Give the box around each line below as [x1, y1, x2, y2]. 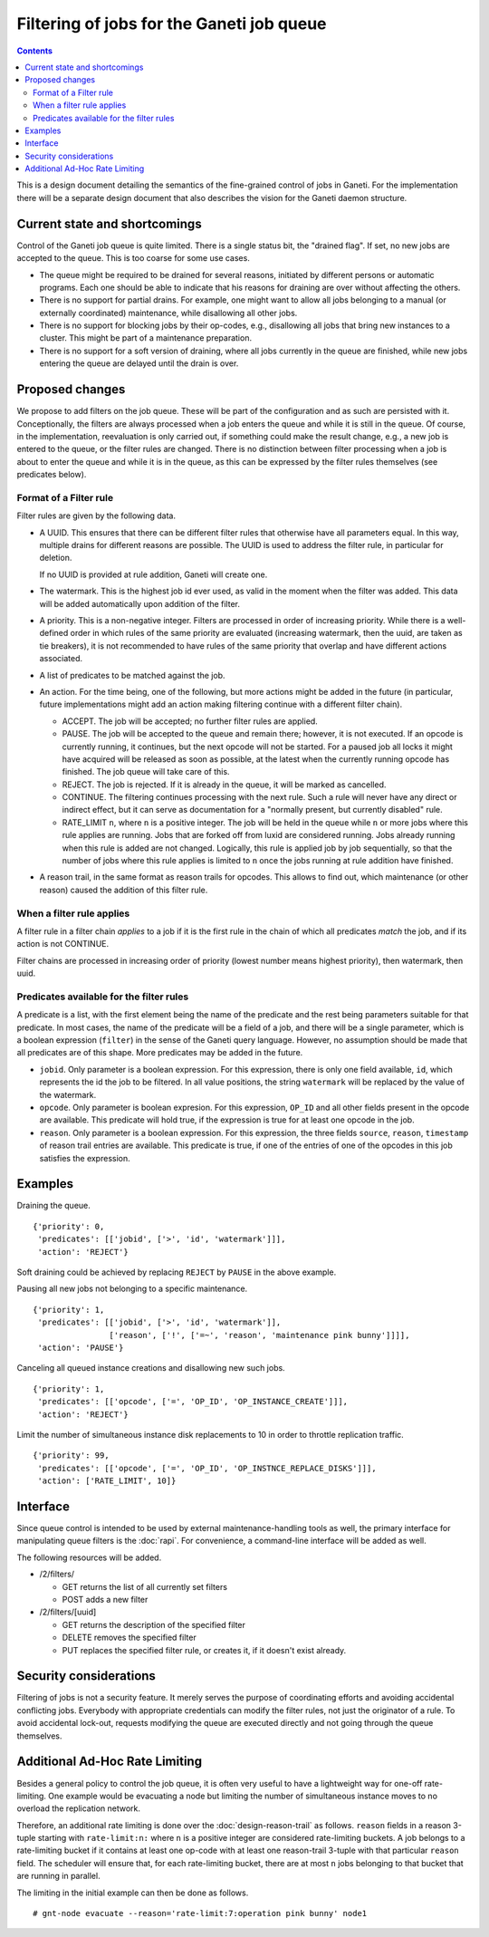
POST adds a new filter [62, 1594, 149, 1605]
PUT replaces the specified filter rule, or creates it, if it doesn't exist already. [62, 1644, 347, 1655]
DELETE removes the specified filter [62, 1632, 197, 1643]
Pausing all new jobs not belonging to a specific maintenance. [16, 1283, 248, 1295]
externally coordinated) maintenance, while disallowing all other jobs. [39, 307, 298, 318]
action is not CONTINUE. [16, 939, 110, 949]
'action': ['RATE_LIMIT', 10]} [37, 1476, 177, 1486]
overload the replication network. [16, 1803, 140, 1814]
